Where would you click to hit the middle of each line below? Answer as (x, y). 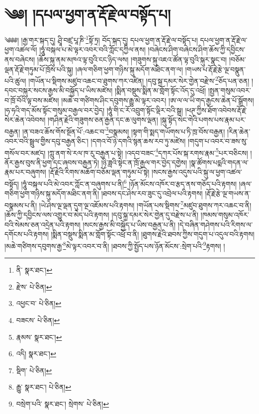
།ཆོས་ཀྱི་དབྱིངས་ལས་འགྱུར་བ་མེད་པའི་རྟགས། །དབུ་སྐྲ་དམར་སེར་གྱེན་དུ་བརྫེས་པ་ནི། (102, 215)
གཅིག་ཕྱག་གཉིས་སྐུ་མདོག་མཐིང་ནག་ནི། (52, 193)
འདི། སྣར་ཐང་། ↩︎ (36, 354)
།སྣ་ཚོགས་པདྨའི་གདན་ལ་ (219, 162)
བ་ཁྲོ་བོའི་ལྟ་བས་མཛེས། (32, 100)
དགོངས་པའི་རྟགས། (27, 234)
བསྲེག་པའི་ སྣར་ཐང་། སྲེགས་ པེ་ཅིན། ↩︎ (63, 403)
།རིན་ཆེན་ (239, 131)
